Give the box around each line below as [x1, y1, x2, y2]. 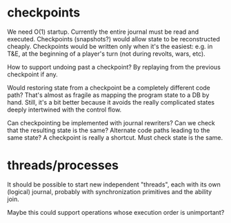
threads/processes [7, 158, 119, 173]
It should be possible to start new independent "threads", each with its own [7, 180, 221, 189]
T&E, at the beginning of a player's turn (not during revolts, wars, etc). [7, 50, 205, 58]
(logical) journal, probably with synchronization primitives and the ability [7, 187, 212, 195]
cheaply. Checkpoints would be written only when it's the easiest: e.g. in [7, 42, 213, 50]
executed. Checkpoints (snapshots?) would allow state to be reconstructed [7, 34, 221, 43]
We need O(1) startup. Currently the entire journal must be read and [7, 28, 199, 36]
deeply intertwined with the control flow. [7, 105, 122, 114]
